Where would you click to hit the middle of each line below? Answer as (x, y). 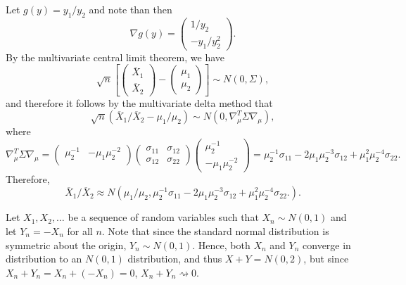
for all (80, 230)
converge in (327, 245)
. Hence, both (221, 245)
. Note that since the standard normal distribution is (215, 230)
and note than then (131, 9)
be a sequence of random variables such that (163, 217)
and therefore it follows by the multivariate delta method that (139, 102)
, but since (326, 259)
